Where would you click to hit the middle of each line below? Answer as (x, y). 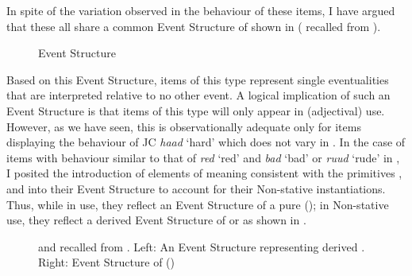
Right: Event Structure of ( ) (106, 262)
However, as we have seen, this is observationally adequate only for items (184, 126)
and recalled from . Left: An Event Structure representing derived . (202, 246)
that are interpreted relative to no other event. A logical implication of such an (198, 95)
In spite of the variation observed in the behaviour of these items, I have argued (201, 10)
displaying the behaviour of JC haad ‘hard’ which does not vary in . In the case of (206, 142)
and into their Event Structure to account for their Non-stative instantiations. (196, 188)
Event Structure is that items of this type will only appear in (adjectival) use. (196, 110)
